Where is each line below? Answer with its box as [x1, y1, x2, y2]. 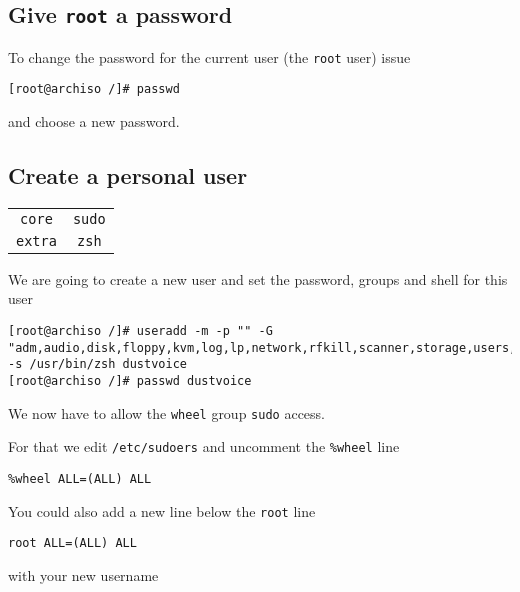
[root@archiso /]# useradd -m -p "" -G [8, 324, 273, 339]
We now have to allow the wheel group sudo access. [8, 402, 325, 423]
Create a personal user [8, 160, 248, 191]
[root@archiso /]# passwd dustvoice [8, 374, 252, 389]
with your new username [8, 564, 159, 585]
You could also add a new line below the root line [8, 500, 316, 521]
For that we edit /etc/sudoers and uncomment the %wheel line [8, 436, 400, 457]
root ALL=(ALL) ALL [8, 536, 137, 551]
